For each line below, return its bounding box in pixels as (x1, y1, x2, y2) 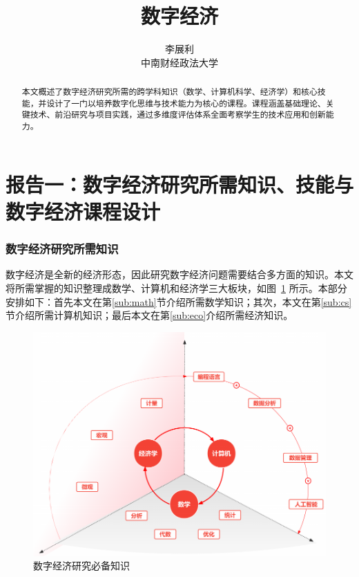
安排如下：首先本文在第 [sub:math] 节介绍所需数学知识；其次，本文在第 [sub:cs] (6, 294, 352, 309)
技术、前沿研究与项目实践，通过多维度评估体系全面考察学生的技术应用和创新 (30, 109, 326, 120)
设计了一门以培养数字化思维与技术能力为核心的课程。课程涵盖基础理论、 (46, 97, 326, 109)
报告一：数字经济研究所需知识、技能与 (6, 170, 354, 198)
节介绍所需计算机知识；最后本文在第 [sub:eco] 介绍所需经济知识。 (6, 308, 293, 322)
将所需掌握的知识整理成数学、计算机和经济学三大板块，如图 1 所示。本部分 (6, 280, 347, 295)
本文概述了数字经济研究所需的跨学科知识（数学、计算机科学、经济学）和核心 (21, 86, 318, 98)
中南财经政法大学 (141, 55, 218, 69)
